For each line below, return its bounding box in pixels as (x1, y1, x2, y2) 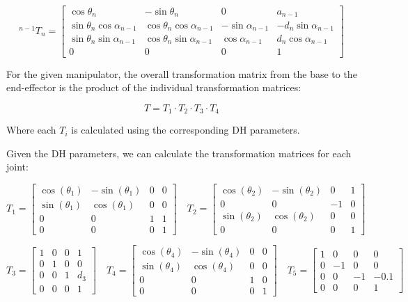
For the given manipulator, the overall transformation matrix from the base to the (6, 66, 357, 81)
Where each (6, 122, 56, 137)
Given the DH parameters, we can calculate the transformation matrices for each (6, 145, 352, 160)
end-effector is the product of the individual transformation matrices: (6, 80, 301, 95)
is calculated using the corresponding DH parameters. (71, 122, 300, 137)
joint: (6, 159, 29, 174)
